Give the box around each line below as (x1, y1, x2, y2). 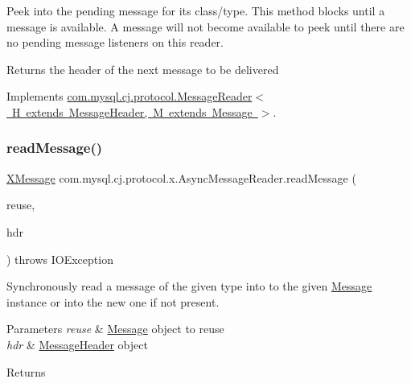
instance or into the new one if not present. (6, 293, 220, 310)
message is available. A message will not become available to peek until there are (6, 18, 405, 35)
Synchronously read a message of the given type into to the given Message (6, 278, 372, 294)
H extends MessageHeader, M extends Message (11, 103, 253, 120)
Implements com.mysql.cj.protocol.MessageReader (6, 88, 253, 105)
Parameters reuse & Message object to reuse (6, 320, 224, 337)
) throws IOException (6, 250, 113, 267)
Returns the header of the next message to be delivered (6, 60, 279, 77)
